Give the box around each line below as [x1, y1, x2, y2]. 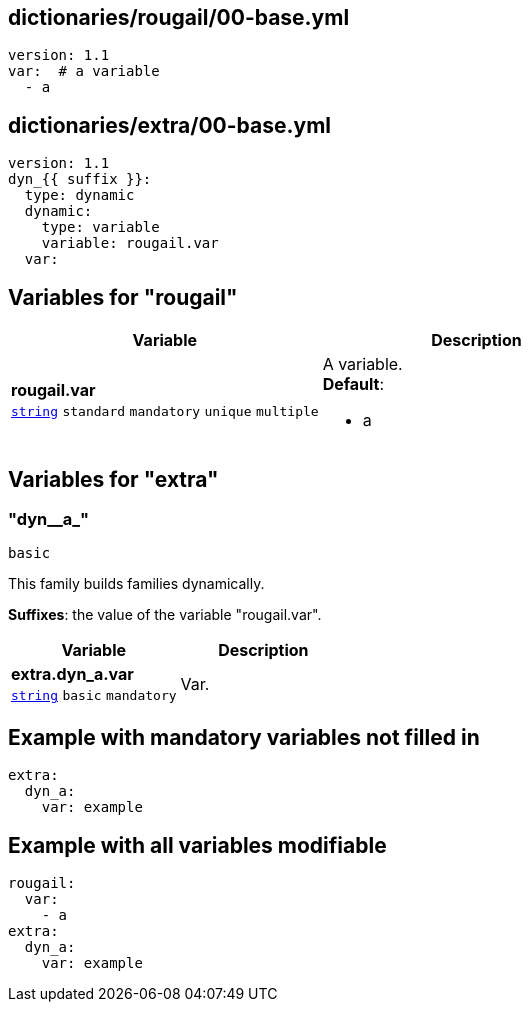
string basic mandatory [11, 688, 177, 704]
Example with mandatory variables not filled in [8, 724, 480, 750]
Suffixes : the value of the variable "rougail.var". [8, 606, 322, 624]
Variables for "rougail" [8, 284, 238, 310]
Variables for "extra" [8, 466, 219, 492]
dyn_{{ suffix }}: [8, 171, 152, 188]
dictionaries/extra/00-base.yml [8, 112, 331, 138]
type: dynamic [24, 187, 135, 204]
